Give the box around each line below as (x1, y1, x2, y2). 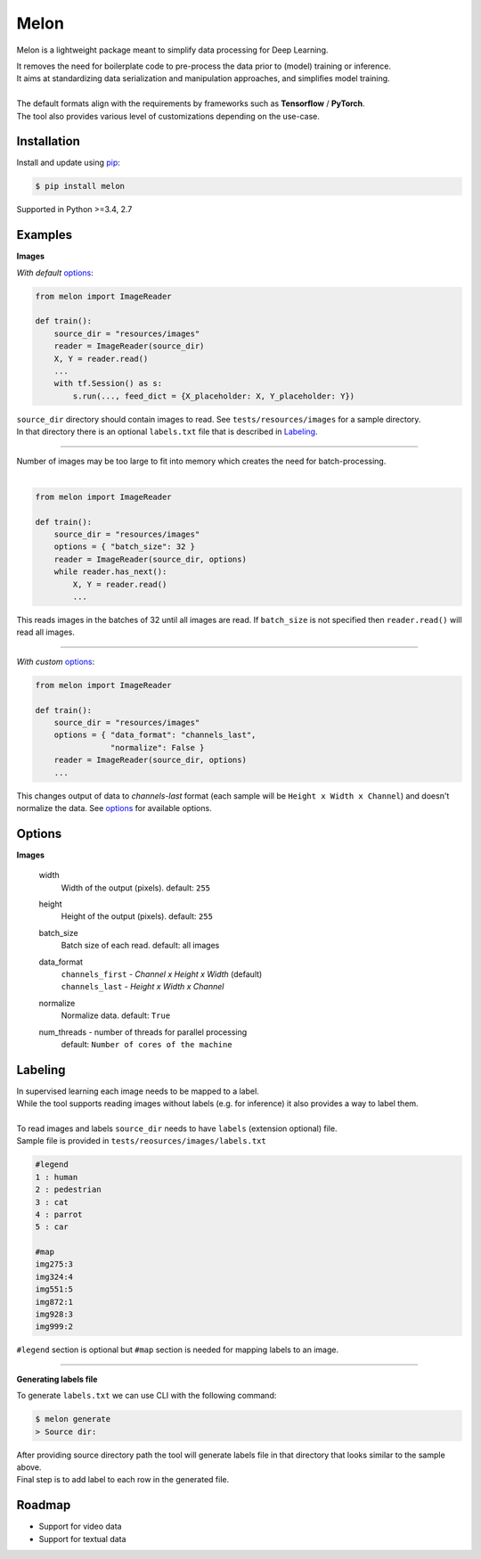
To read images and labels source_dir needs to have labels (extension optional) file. (16, 1123, 338, 1134)
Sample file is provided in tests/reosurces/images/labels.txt (16, 1136, 266, 1146)
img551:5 (35, 1284, 74, 1294)
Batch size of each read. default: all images (61, 940, 220, 951)
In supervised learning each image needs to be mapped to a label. (16, 1086, 260, 1096)
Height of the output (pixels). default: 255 (61, 911, 214, 922)
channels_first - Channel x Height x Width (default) (61, 968, 263, 980)
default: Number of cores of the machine (61, 1038, 232, 1049)
